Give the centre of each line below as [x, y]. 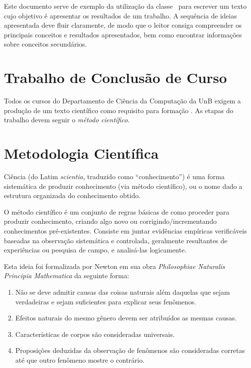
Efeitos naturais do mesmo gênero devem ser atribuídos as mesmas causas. [126, 318]
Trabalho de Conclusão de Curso [116, 77]
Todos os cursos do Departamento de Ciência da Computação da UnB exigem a [122, 101]
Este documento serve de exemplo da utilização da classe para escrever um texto [125, 6]
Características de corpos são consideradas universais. [95, 334]
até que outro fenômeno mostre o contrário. [80, 360]
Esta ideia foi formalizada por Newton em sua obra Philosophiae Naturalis [115, 266]
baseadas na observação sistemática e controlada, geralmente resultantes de [116, 240]
